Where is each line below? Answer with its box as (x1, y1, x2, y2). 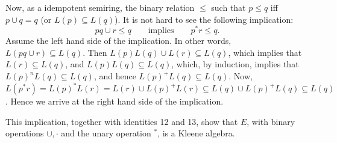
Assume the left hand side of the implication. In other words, (5, 34, 231, 47)
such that (211, 1, 246, 13)
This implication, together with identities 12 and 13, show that (5, 115, 238, 127)
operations (5, 127, 44, 139)
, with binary (247, 115, 295, 127)
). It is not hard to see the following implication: (115, 13, 294, 25)
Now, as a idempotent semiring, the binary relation (5, 1, 195, 13)
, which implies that (228, 46, 302, 58)
